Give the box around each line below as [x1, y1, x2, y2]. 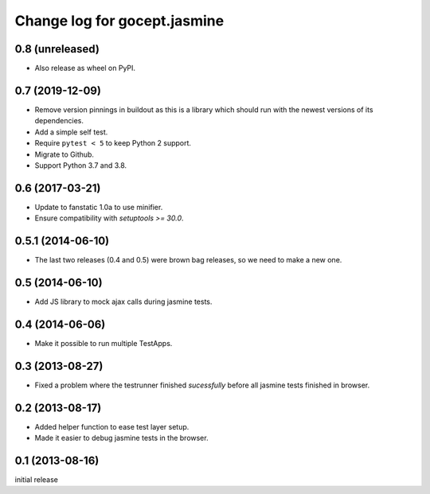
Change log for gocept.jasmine [14, 12, 225, 29]
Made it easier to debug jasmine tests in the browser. [34, 434, 209, 443]
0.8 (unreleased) [14, 42, 100, 56]
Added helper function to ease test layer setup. [34, 422, 190, 431]
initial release [14, 475, 59, 484]
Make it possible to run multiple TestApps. [34, 338, 173, 348]
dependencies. [34, 116, 84, 126]
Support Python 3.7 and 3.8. [34, 160, 127, 170]
